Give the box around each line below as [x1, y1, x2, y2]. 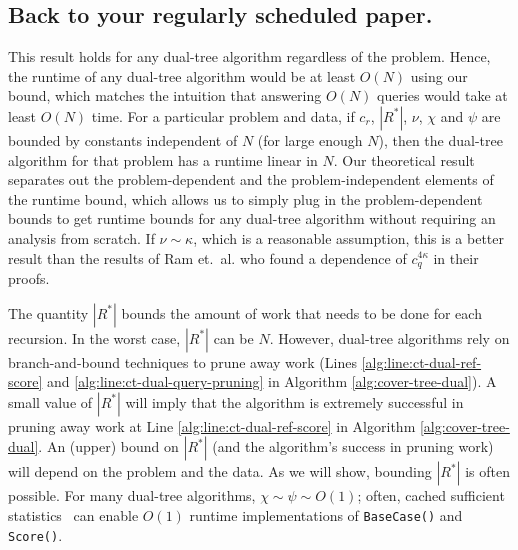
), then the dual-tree [378, 129, 503, 150]
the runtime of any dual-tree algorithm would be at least [8, 65, 356, 86]
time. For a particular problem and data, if [91, 105, 355, 126]
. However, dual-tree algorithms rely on [269, 327, 510, 348]
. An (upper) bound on [38, 436, 179, 457]
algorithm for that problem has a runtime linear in [8, 149, 318, 170]
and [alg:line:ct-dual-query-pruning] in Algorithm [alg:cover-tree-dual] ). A [46, 371, 497, 392]
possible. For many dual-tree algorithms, [8, 485, 256, 506]
